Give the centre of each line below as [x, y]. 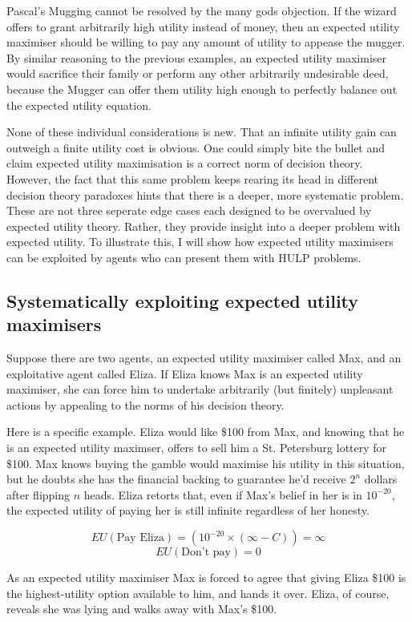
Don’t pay [206, 553]
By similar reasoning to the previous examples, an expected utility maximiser [196, 57]
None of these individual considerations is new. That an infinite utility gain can [202, 132]
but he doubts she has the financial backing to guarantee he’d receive [176, 479]
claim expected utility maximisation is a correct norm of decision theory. [185, 163]
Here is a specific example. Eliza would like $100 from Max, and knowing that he [206, 432]
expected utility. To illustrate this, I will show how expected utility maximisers [200, 242]
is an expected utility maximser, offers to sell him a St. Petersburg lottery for [197, 448]
